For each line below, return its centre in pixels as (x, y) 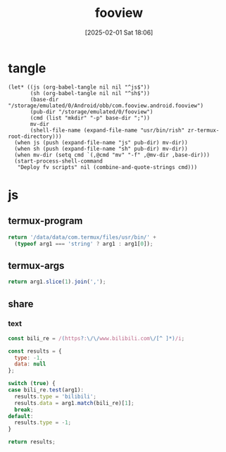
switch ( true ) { (32, 384)
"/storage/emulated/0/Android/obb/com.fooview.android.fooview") (106, 106)
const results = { (35, 351)
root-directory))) (35, 136)
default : (21, 416)
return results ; (32, 442)
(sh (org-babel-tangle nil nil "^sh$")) (90, 93)
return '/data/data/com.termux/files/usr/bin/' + (82, 237)
